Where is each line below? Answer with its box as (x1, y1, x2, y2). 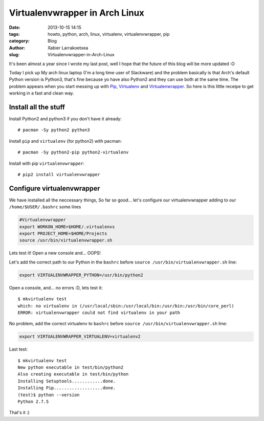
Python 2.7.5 (18, 399, 49, 404)
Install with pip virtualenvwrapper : (9, 160, 85, 166)
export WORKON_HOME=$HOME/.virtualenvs (19, 224, 115, 229)
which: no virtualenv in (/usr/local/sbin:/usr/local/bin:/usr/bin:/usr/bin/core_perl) (18, 303, 235, 309)
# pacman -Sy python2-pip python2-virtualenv (18, 150, 129, 155)
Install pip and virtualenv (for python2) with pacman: (9, 138, 122, 144)
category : (9, 38, 30, 44)
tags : (9, 31, 20, 37)
